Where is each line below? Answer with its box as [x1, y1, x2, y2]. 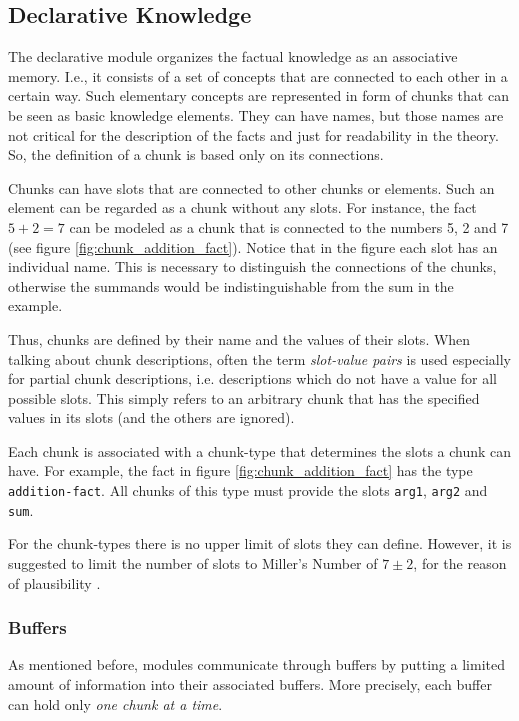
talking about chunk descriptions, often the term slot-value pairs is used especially [8, 348, 511, 369]
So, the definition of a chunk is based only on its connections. [8, 144, 384, 165]
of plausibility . [8, 572, 101, 593]
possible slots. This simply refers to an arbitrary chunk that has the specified [8, 387, 480, 408]
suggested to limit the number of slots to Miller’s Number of [8, 552, 378, 573]
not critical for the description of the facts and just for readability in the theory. [8, 124, 499, 145]
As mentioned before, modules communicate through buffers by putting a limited [8, 654, 505, 675]
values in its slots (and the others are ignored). [8, 407, 295, 428]
